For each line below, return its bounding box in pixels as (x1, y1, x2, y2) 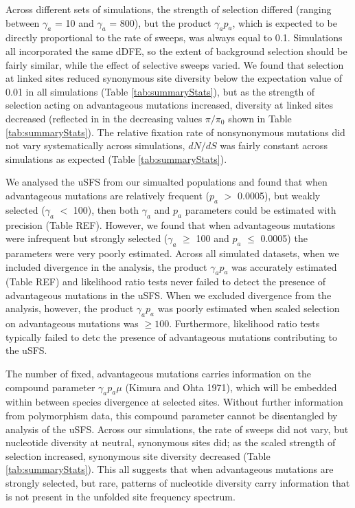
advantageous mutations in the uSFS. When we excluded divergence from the (5, 287, 332, 302)
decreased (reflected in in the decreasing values (5, 111, 203, 125)
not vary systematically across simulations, (5, 138, 185, 153)
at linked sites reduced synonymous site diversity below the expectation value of (5, 71, 343, 85)
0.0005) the (260, 231, 308, 245)
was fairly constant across (220, 138, 328, 153)
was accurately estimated (231, 259, 337, 274)
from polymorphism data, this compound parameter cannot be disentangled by (5, 408, 338, 423)
